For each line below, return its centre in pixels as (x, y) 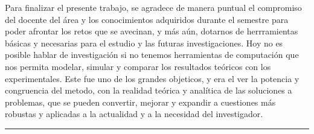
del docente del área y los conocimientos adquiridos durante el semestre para (147, 19)
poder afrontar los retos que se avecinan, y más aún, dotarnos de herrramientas (152, 31)
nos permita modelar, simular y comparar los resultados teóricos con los (138, 66)
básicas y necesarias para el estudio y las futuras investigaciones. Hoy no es (144, 43)
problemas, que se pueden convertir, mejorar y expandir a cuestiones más (140, 102)
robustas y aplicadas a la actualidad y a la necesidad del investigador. (134, 114)
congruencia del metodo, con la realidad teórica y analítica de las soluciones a (149, 90)
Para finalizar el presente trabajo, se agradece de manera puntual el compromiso (153, 7)
